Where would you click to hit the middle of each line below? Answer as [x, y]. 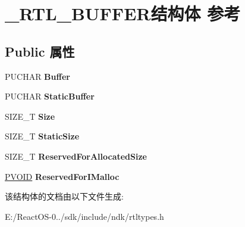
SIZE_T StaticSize [42, 136]
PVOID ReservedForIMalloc [62, 176]
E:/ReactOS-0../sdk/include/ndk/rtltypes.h [84, 216]
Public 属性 [40, 51]
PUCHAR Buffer [37, 76]
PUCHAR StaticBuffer [50, 96]
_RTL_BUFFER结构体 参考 [123, 13]
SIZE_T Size [30, 116]
